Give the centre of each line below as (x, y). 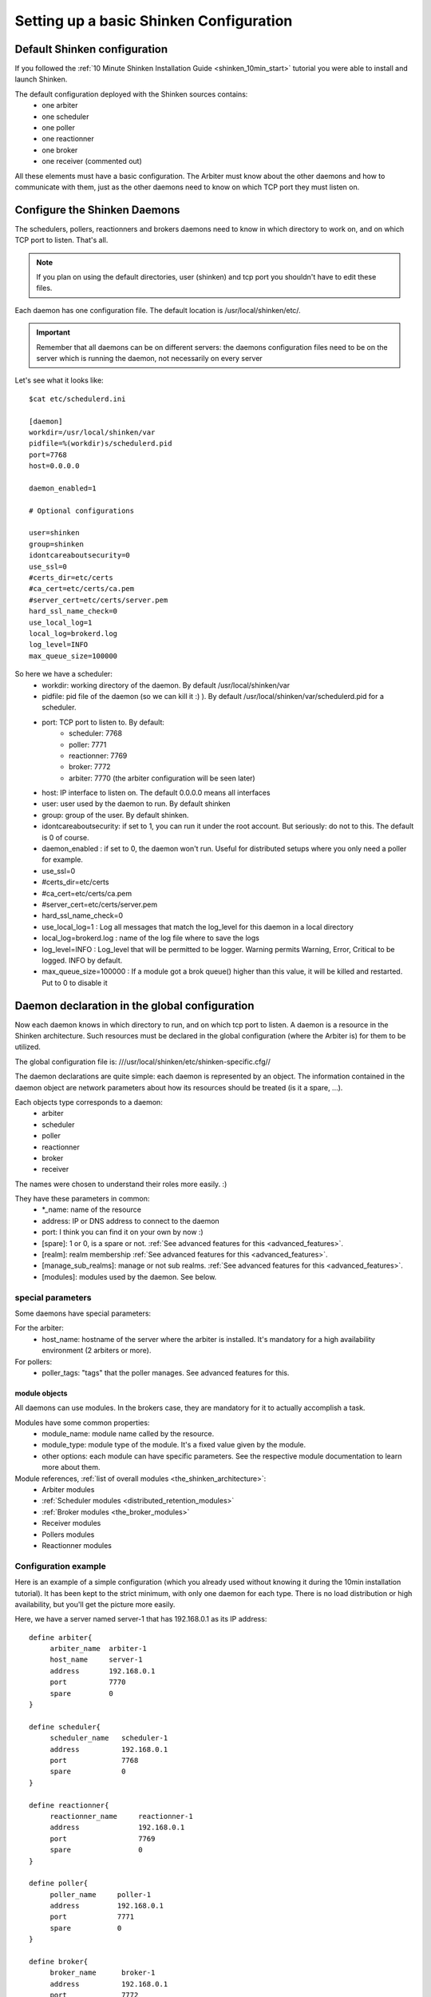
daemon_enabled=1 (63, 488)
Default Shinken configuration (91, 49)
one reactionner (68, 139)
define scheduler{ (65, 1727)
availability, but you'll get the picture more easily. (95, 1604)
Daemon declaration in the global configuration (134, 1005)
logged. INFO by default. (82, 960)
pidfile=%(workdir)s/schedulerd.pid (101, 444)
